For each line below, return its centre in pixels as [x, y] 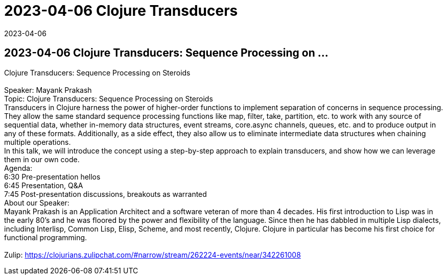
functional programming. [46, 237]
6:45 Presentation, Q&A [44, 185]
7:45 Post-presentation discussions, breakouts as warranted [105, 194]
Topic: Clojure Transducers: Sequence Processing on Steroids [109, 98]
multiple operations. [38, 142]
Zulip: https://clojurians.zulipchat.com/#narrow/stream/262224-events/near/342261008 [152, 255]
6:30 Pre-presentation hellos [52, 176]
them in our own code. [42, 159]
